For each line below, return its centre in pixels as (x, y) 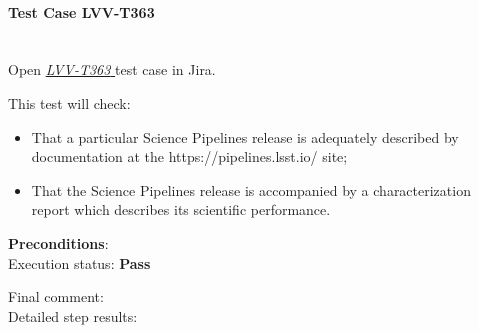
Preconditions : (58, 242)
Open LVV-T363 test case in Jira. (112, 69)
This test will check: (69, 102)
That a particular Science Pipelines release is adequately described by (245, 136)
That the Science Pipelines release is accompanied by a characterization (251, 189)
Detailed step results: (73, 315)
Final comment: (56, 296)
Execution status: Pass (79, 262)
